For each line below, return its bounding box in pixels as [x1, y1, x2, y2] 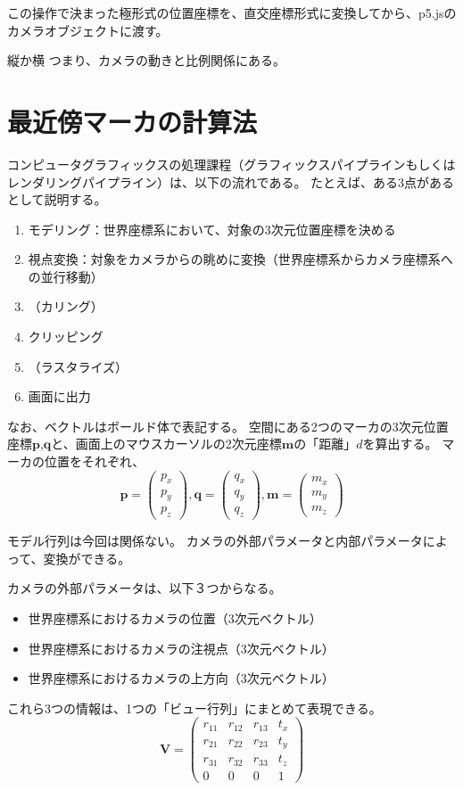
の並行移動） [28, 267, 103, 285]
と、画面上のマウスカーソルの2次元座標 [51, 434, 282, 453]
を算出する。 [362, 434, 438, 453]
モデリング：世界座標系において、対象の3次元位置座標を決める [28, 219, 396, 238]
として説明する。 [7, 190, 107, 209]
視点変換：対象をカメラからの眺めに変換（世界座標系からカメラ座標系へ [28, 250, 453, 268]
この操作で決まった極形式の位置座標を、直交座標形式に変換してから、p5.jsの [7, 4, 457, 21]
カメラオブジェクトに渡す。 [7, 21, 169, 39]
